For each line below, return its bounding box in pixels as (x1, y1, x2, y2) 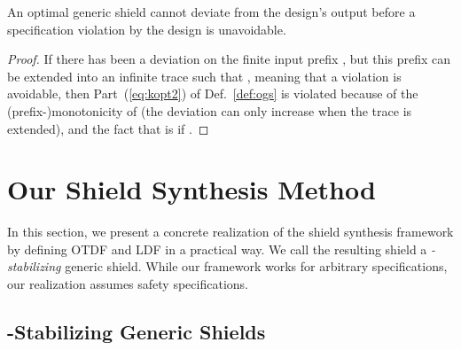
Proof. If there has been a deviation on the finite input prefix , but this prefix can (7, 50, 450, 68)
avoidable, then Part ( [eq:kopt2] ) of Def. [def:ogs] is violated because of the (7, 84, 418, 103)
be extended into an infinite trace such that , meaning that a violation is (7, 66, 402, 85)
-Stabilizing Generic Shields (7, 318, 266, 346)
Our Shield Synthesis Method (7, 171, 376, 207)
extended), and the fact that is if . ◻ (7, 119, 209, 137)
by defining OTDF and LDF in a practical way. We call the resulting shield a (7, 239, 427, 258)
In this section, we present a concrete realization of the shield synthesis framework (7, 222, 454, 241)
